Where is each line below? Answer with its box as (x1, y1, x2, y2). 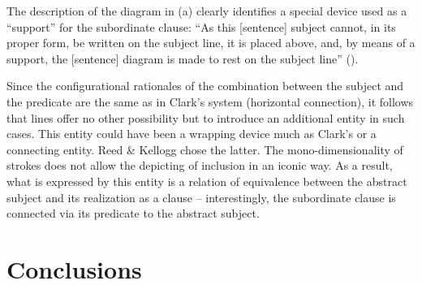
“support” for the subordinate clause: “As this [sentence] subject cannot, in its (6, 18, 396, 35)
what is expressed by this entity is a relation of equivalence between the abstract (6, 172, 407, 189)
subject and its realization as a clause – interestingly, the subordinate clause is (6, 188, 396, 205)
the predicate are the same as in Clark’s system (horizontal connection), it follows (6, 93, 414, 110)
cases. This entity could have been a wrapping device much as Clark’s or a (6, 125, 377, 142)
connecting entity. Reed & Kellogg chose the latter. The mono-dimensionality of (6, 140, 403, 158)
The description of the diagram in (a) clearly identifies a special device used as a (6, 2, 407, 19)
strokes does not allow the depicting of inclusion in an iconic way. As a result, (6, 157, 393, 174)
